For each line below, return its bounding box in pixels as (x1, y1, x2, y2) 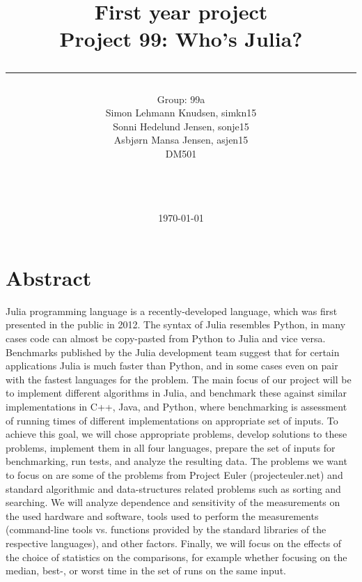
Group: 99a (157, 91, 205, 106)
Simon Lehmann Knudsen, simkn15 (105, 105, 257, 120)
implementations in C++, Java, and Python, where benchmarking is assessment (6, 399, 347, 413)
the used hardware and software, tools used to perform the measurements (6, 508, 319, 523)
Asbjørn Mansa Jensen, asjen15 (113, 132, 249, 147)
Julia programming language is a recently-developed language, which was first (6, 303, 338, 318)
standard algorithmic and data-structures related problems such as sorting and (6, 481, 341, 496)
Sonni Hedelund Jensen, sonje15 (113, 118, 249, 133)
